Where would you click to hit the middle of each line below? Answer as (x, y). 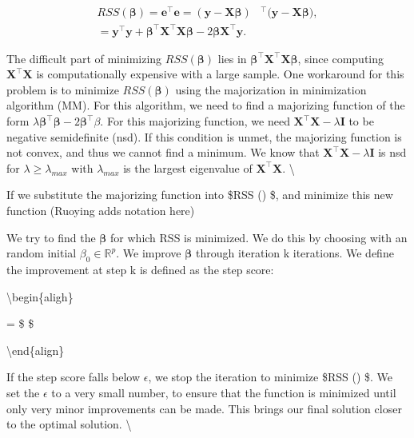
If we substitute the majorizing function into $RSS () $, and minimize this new (200, 195)
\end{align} (36, 350)
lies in (232, 58)
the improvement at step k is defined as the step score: (140, 269)
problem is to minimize (63, 89)
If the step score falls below (74, 377)
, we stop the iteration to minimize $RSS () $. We (271, 377)
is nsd (392, 152)
